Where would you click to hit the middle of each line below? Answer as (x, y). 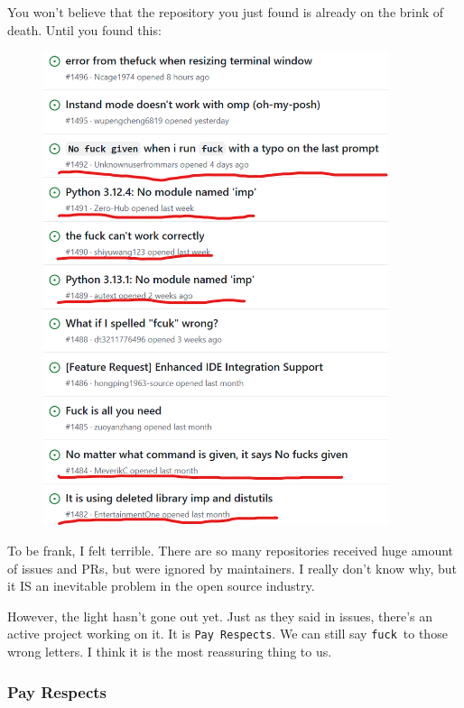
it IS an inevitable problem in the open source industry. (161, 586)
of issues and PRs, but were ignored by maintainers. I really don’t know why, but (232, 568)
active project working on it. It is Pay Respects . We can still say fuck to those (227, 634)
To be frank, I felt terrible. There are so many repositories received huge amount (231, 550)
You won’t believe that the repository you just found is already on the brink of (226, 12)
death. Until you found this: (84, 29)
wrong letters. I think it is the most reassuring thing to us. (170, 652)
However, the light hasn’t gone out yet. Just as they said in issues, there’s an (220, 616)
